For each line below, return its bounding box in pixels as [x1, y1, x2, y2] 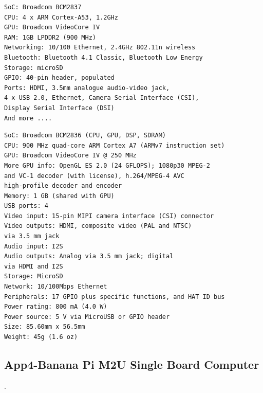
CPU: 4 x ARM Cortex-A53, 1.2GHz [4, 13, 118, 21]
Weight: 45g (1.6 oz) [4, 333, 78, 341]
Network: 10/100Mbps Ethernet [4, 283, 107, 291]
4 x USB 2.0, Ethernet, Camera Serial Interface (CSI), [4, 94, 199, 102]
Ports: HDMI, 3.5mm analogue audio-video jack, [4, 84, 170, 92]
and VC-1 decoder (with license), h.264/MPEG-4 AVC [4, 172, 184, 180]
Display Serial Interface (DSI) [4, 104, 115, 112]
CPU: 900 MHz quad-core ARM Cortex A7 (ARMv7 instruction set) [4, 141, 225, 149]
